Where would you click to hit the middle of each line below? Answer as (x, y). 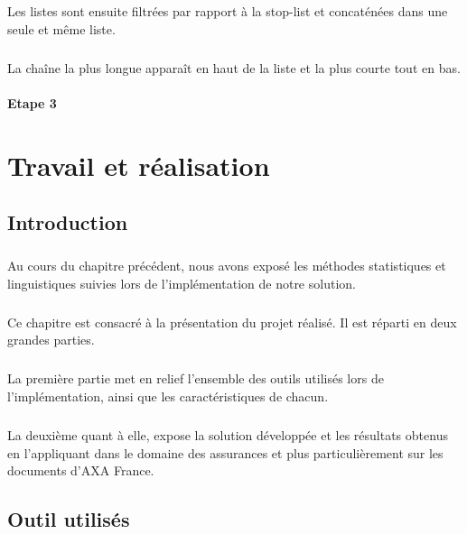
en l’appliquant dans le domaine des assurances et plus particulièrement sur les (225, 452)
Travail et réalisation (139, 165)
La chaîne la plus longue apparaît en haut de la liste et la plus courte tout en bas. (234, 67)
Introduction (68, 222)
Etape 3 (32, 103)
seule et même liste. (61, 28)
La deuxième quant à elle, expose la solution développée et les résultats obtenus (228, 434)
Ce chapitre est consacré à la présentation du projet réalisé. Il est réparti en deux (232, 322)
